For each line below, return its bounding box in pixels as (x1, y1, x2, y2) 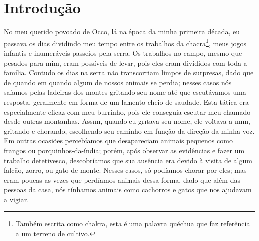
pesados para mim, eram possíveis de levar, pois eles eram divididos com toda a (4, 57, 247, 68)
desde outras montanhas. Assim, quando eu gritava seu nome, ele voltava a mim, (4, 116, 250, 126)
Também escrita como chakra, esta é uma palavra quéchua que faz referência (15, 218, 250, 229)
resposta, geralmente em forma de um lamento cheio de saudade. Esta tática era (4, 96, 249, 107)
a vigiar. (4, 194, 29, 204)
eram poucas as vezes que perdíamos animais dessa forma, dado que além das (4, 174, 240, 185)
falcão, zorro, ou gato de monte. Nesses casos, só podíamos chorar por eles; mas (4, 165, 247, 175)
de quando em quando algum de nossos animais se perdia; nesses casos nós (4, 77, 232, 87)
